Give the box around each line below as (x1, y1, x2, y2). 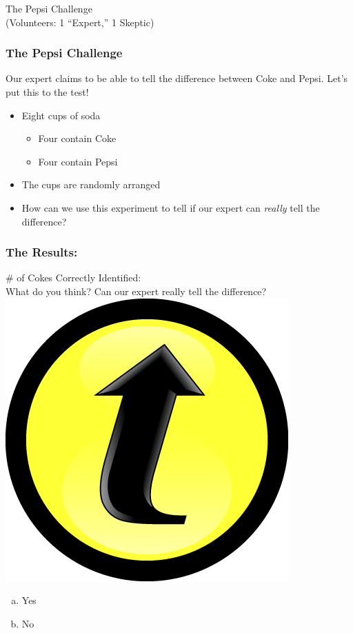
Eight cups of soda (21, 108, 101, 122)
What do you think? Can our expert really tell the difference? (6, 283, 267, 298)
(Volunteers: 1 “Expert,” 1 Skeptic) (6, 14, 154, 29)
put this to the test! (6, 85, 89, 99)
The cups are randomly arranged (21, 177, 161, 192)
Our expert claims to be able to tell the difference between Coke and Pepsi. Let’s (6, 71, 348, 86)
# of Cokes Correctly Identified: (6, 270, 141, 285)
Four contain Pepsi (38, 154, 118, 168)
